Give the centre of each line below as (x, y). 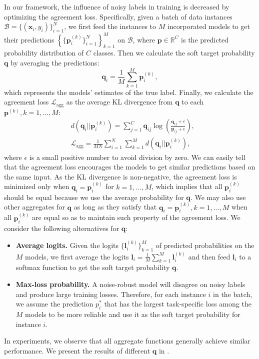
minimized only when (37, 186)
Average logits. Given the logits (67, 245)
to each (193, 102)
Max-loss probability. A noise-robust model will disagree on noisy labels (130, 284)
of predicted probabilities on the (205, 245)
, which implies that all (187, 186)
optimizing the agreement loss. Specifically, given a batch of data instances (118, 16)
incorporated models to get (208, 26)
